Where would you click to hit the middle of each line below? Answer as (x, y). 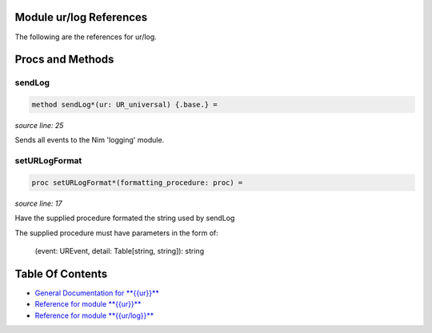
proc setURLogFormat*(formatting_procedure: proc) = (137, 183)
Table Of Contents (61, 273)
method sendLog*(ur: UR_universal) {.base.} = (124, 105)
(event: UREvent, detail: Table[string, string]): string (119, 251)
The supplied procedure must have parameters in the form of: (117, 233)
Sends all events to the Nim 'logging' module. (90, 140)
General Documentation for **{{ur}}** (97, 293)
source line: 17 (38, 203)
